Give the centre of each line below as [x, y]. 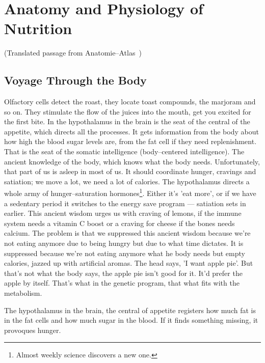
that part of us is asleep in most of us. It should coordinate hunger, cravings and [130, 171]
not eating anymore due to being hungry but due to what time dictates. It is [124, 243]
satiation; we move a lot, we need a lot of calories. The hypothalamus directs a [127, 181]
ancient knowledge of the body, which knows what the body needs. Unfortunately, [132, 161]
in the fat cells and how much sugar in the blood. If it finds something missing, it [131, 320]
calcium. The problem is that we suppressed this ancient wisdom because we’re [127, 233]
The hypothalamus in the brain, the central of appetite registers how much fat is [130, 310]
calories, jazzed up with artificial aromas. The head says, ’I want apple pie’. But [129, 263]
